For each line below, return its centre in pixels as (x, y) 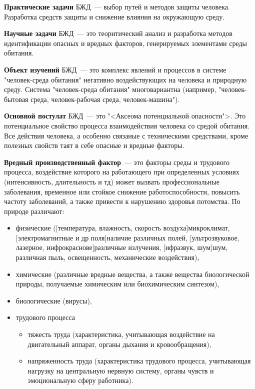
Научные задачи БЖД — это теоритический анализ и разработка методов (118, 33)
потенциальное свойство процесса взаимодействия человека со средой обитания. (127, 125)
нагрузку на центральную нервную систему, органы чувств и (121, 370)
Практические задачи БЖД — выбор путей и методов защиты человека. (117, 6)
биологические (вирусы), (54, 300)
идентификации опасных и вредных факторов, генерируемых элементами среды (125, 43)
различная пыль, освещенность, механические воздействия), (107, 257)
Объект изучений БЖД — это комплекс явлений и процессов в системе (115, 69)
